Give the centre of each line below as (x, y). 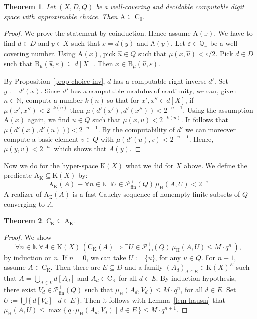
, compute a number (52, 100)
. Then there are (76, 267)
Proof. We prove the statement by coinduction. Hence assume (97, 33)
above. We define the (215, 165)
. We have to (233, 33)
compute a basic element (41, 139)
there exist (20, 289)
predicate (18, 175)
